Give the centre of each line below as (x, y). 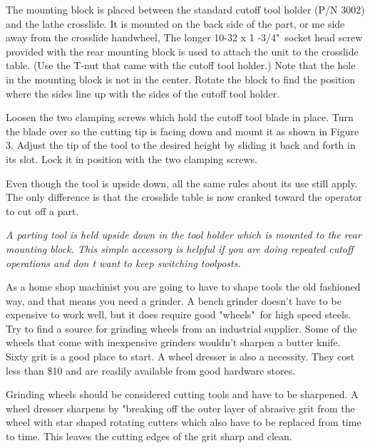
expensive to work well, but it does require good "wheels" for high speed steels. (179, 314)
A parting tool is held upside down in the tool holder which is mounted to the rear (184, 235)
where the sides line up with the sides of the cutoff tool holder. (143, 93)
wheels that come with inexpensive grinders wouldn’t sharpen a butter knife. (173, 342)
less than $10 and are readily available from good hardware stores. (151, 370)
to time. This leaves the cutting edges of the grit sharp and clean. (149, 436)
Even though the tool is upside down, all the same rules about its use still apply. (182, 183)
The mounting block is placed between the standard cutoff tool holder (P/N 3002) (185, 9)
